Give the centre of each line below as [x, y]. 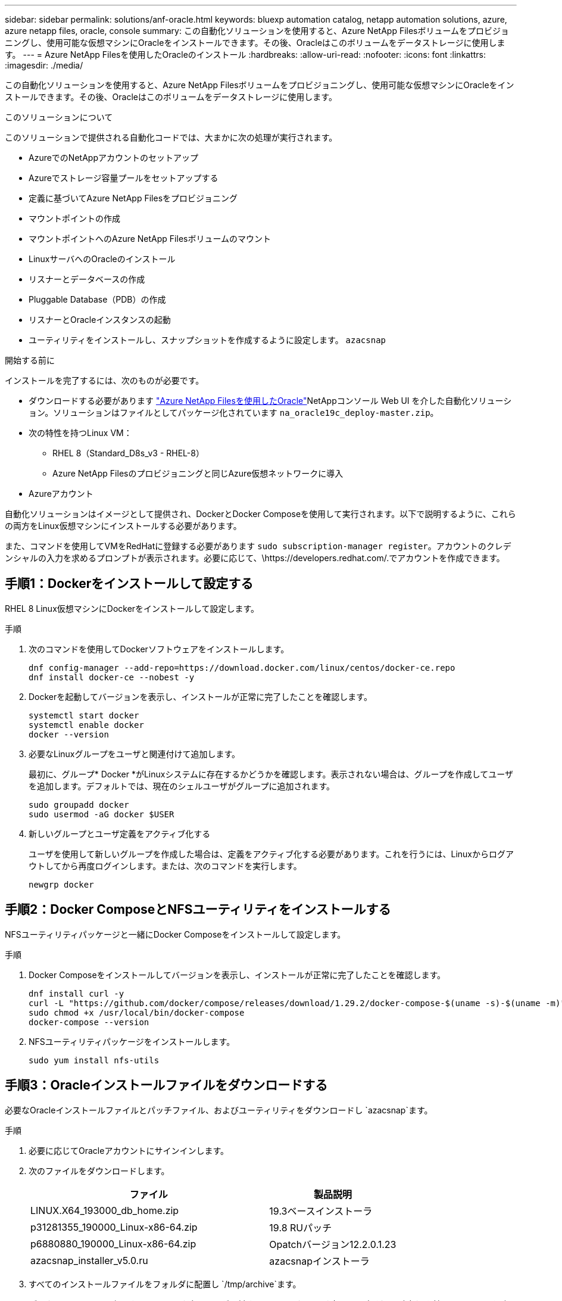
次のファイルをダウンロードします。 [99, 1171]
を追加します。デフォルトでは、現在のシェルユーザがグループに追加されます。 [182, 786]
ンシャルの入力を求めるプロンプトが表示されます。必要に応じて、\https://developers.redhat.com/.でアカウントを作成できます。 [255, 558]
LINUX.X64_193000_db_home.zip [105, 1210]
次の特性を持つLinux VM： [80, 433]
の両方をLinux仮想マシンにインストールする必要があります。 [123, 526]
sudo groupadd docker [79, 804]
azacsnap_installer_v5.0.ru [89, 1260]
